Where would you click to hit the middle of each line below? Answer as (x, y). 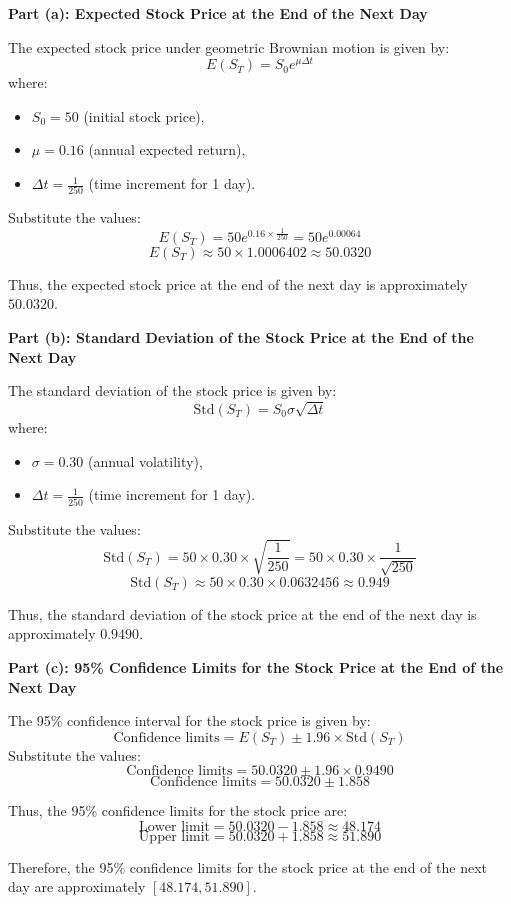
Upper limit (174, 836)
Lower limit (174, 826)
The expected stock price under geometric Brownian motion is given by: (229, 46)
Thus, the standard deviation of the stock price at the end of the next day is (242, 613)
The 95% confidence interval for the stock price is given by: (189, 720)
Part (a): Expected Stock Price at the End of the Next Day (218, 13)
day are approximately (77, 886)
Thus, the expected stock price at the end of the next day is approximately (238, 283)
